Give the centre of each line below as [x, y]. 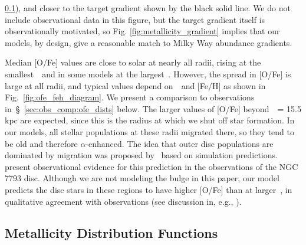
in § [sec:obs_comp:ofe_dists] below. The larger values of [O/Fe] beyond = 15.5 [153, 108]
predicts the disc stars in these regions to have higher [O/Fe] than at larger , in [149, 189]
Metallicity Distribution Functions [111, 233]
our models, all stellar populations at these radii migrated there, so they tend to [149, 131]
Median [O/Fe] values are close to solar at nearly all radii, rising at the [133, 62]
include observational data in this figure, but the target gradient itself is [135, 19]
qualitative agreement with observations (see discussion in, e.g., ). [123, 201]
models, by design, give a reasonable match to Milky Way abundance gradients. [149, 42]
